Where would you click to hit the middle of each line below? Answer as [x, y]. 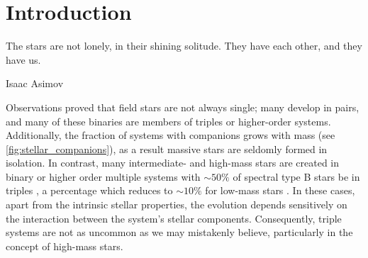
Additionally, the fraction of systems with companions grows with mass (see [171, 135]
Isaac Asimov [35, 83]
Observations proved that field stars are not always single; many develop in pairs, [183, 107]
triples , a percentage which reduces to [89, 190]
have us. [23, 59]
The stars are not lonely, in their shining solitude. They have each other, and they [184, 46]
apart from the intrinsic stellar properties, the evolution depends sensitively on [177, 204]
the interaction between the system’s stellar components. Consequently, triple [174, 218]
